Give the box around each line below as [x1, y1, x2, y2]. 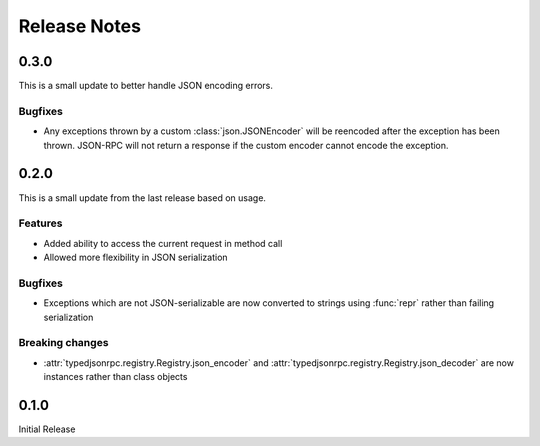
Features [18, 216, 63, 230]
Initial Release [18, 423, 76, 435]
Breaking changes [18, 336, 109, 350]
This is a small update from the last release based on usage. [18, 191, 267, 204]
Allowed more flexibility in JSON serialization [43, 251, 229, 264]
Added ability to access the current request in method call [43, 237, 283, 249]
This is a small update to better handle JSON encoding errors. [18, 80, 274, 92]
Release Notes [18, 15, 142, 37]
